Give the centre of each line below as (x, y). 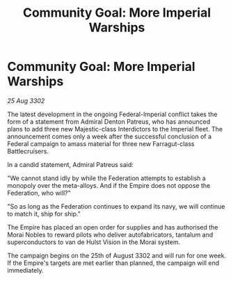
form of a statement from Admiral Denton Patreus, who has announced (109, 121)
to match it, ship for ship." (44, 214)
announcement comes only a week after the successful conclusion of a (110, 136)
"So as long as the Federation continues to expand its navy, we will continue (116, 206)
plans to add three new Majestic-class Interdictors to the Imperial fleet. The (115, 129)
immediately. (25, 270)
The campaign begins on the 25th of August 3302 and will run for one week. (117, 255)
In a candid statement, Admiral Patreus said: (71, 164)
